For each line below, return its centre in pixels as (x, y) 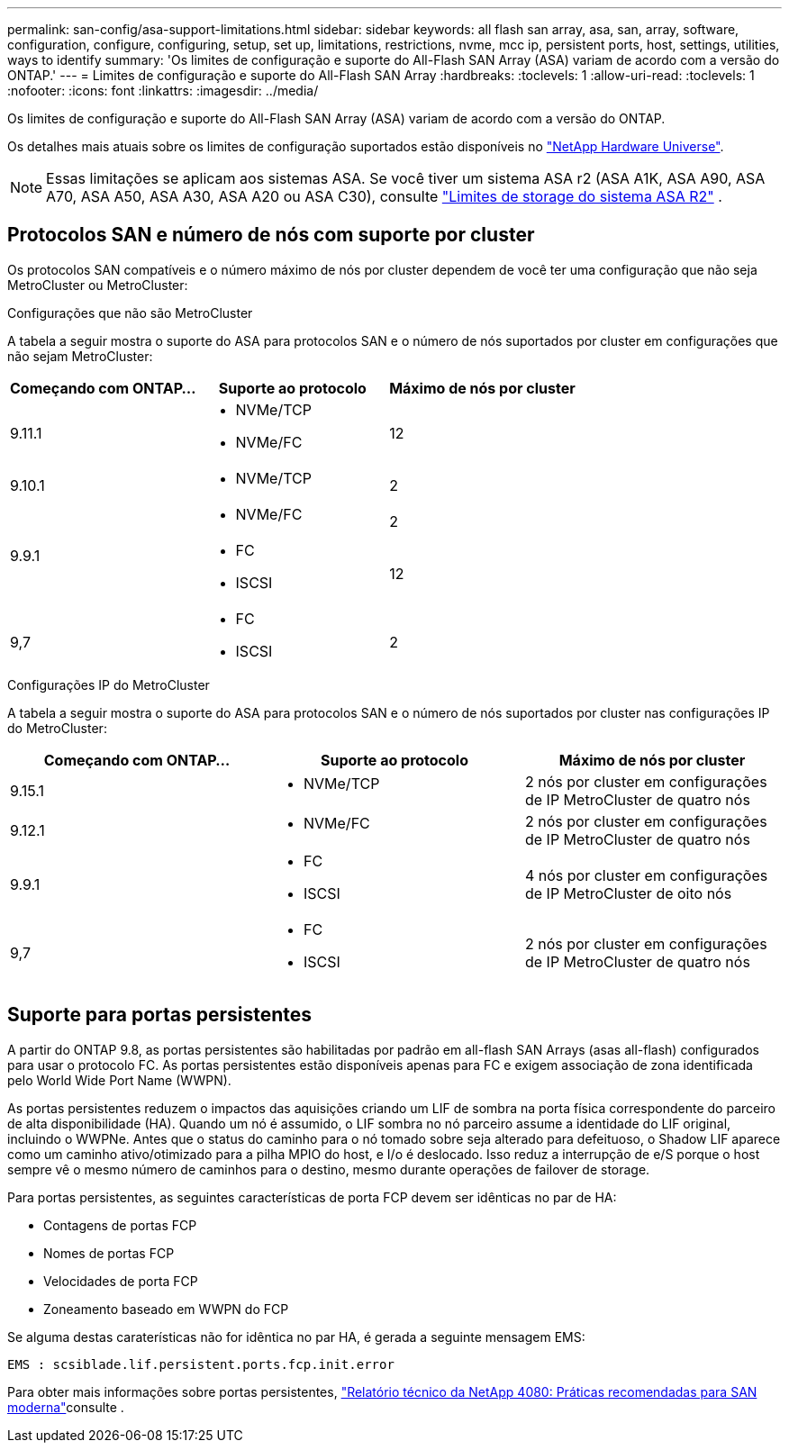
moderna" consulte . (66, 1407)
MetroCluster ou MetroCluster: (98, 285)
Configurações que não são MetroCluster (130, 313)
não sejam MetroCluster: (80, 356)
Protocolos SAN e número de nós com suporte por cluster (271, 235)
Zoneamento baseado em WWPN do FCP (166, 1309)
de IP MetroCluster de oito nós (628, 893)
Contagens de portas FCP (120, 1225)
